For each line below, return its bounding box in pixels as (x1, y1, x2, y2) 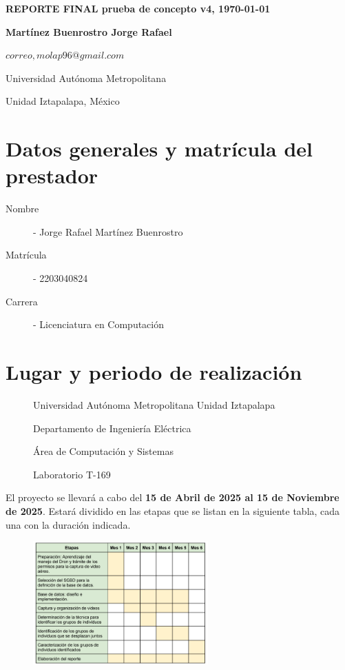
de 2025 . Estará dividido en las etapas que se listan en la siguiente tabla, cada (6, 503, 340, 518)
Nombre (6, 201, 39, 216)
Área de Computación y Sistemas (33, 444, 174, 458)
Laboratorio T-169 (33, 467, 111, 481)
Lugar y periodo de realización (6, 358, 302, 386)
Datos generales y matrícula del (6, 134, 313, 163)
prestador (6, 161, 98, 190)
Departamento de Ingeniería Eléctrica (33, 420, 191, 435)
